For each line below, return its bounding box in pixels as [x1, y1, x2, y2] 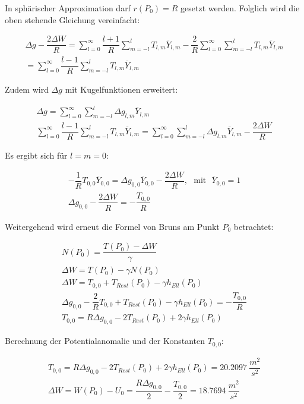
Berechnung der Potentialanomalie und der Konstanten [5, 334, 205, 347]
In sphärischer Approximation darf [5, 2, 131, 14]
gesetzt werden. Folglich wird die [180, 2, 300, 14]
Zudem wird [5, 83, 49, 96]
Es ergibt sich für [5, 149, 68, 162]
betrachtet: [233, 220, 274, 232]
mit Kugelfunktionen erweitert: [65, 83, 178, 96]
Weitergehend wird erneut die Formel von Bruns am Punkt [5, 220, 220, 232]
